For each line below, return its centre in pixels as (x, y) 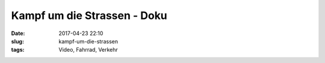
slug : (17, 41)
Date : (18, 33)
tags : (18, 50)
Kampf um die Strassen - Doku (89, 15)
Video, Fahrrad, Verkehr (88, 50)
